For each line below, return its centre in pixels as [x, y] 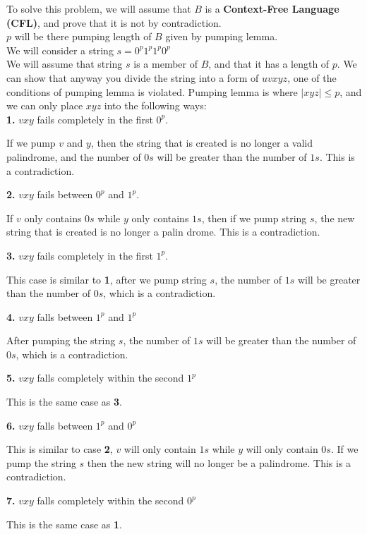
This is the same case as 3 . [64, 402]
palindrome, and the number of [74, 156]
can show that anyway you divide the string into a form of [133, 77]
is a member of [166, 64]
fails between [65, 194]
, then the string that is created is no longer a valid [202, 143]
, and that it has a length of [269, 64]
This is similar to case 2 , [60, 449]
